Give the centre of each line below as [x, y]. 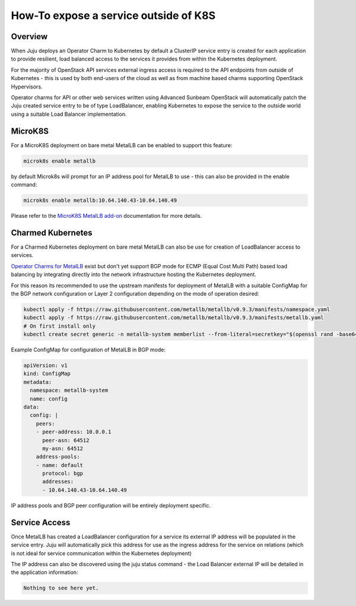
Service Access [41, 522]
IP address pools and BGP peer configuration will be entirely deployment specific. [111, 505]
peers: [45, 423]
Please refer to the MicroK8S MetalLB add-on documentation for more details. [106, 216]
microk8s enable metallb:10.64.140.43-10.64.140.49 [100, 201]
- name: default [59, 465]
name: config [49, 399]
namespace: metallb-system [69, 391]
